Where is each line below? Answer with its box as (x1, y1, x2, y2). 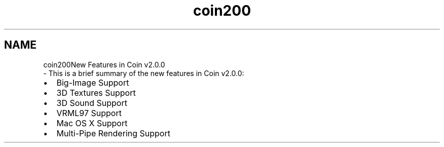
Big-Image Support (56, 77, 129, 88)
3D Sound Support (56, 97, 127, 108)
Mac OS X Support (56, 118, 128, 128)
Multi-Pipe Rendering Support (56, 128, 170, 138)
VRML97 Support (56, 107, 122, 118)
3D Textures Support (56, 87, 136, 98)
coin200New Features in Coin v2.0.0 (43, 60, 165, 69)
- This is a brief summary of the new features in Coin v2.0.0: (43, 68, 244, 78)
